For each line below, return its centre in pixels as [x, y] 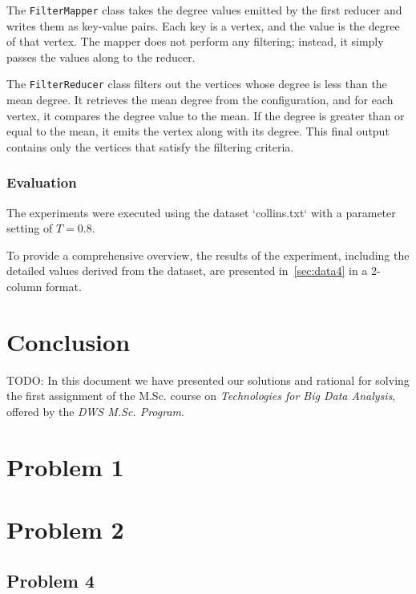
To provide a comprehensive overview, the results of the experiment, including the [208, 255]
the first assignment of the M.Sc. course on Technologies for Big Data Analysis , [201, 396]
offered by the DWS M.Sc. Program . [95, 411]
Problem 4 [50, 580]
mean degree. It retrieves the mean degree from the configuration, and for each [200, 100]
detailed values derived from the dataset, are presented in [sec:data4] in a [187, 271]
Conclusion [69, 341]
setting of [30, 228]
